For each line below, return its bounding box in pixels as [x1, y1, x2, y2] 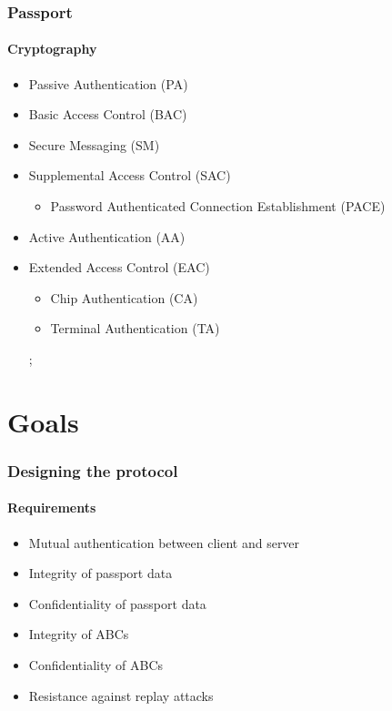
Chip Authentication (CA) [50, 288, 198, 307]
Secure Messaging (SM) [28, 135, 160, 154]
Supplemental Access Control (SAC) [28, 166, 231, 185]
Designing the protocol [7, 459, 178, 482]
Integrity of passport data [28, 564, 173, 583]
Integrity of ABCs [28, 625, 129, 644]
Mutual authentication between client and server [28, 533, 300, 552]
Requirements [7, 498, 96, 517]
